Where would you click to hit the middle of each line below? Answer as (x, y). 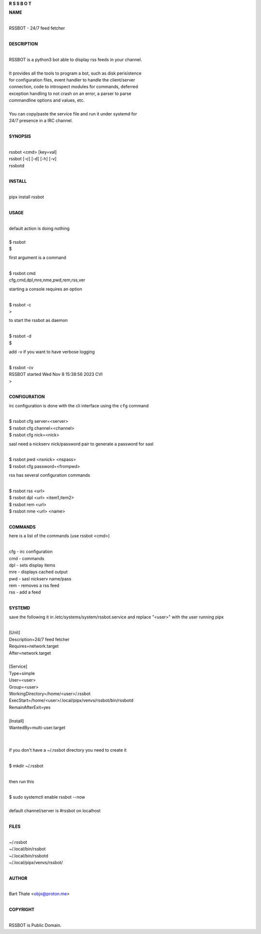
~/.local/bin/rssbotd (29, 855)
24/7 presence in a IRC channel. (41, 121)
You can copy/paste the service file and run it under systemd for (73, 113)
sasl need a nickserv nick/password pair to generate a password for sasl (81, 444)
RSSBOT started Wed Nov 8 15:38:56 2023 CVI (56, 374)
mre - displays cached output (38, 572)
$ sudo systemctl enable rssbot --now (47, 797)
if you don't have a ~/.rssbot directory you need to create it (68, 750)
